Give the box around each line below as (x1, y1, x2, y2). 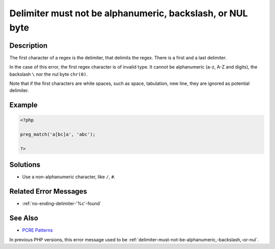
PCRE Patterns (22, 227, 53, 233)
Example (9, 101, 38, 109)
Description (9, 41, 48, 50)
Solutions (9, 161, 41, 169)
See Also (9, 214, 38, 223)
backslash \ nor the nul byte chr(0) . (9, 71, 88, 77)
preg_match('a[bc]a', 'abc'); (20, 132, 96, 137)
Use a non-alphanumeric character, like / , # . (22, 174, 116, 180)
